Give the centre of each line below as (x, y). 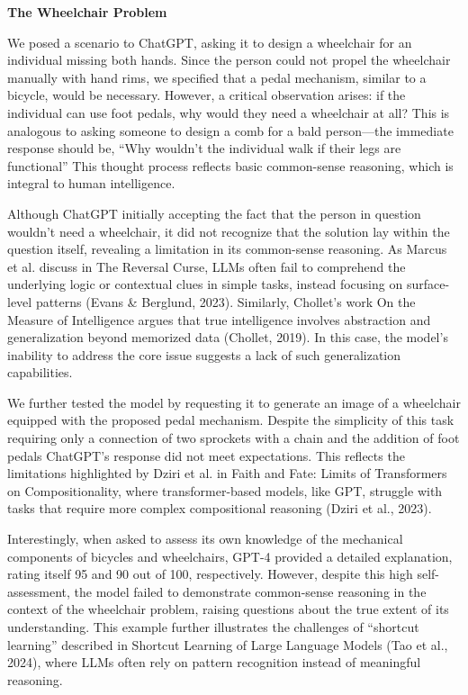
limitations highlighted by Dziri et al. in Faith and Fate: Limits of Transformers (227, 473)
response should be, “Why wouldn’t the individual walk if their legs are (204, 148)
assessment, (39, 591)
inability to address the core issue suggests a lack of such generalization (204, 354)
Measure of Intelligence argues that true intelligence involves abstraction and (219, 319)
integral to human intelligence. (91, 183)
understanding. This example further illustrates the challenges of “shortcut (213, 627)
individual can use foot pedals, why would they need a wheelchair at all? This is (229, 112)
